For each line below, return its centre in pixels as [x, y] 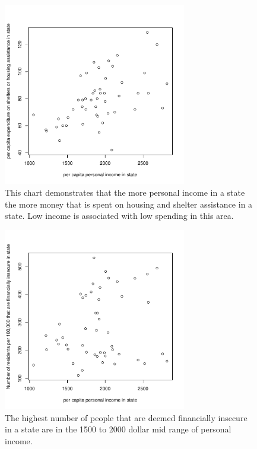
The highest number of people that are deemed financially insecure [126, 417]
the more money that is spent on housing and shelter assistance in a [129, 204]
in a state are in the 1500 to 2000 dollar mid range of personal [118, 429]
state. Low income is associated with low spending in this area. [119, 216]
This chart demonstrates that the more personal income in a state [125, 192]
